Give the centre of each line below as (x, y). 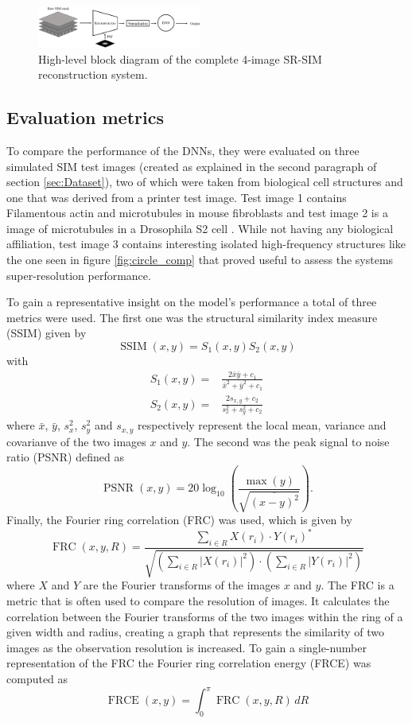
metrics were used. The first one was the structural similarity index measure (192, 317)
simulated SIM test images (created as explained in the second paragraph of (192, 166)
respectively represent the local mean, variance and (262, 425)
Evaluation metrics (85, 117)
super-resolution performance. (79, 275)
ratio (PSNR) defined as (65, 457)
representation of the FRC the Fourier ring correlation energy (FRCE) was (189, 663)
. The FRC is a (358, 585)
